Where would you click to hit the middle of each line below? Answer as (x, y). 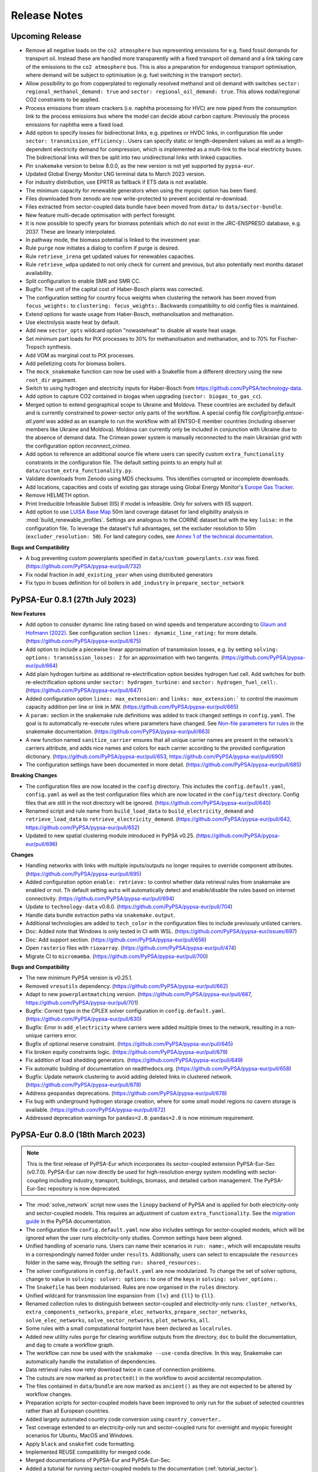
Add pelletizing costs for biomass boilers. (76, 363)
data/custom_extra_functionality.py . (79, 470)
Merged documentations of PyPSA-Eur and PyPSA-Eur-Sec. (99, 1460)
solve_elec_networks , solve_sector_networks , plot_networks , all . (118, 1320)
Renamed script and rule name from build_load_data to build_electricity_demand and (140, 811)
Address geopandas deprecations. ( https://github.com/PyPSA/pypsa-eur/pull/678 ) (126, 1093)
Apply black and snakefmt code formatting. (80, 1444)
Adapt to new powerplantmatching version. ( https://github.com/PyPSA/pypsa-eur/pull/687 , (139, 994)
